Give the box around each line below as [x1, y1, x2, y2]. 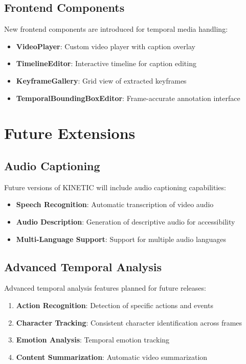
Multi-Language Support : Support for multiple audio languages [16, 233, 227, 244]
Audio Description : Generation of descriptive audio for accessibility [16, 216, 235, 227]
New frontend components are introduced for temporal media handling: [4, 24, 228, 34]
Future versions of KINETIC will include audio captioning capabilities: [4, 181, 226, 192]
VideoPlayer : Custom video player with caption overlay [16, 41, 195, 51]
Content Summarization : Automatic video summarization [16, 351, 208, 362]
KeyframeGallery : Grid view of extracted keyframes [16, 75, 187, 86]
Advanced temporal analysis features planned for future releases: [4, 282, 206, 293]
